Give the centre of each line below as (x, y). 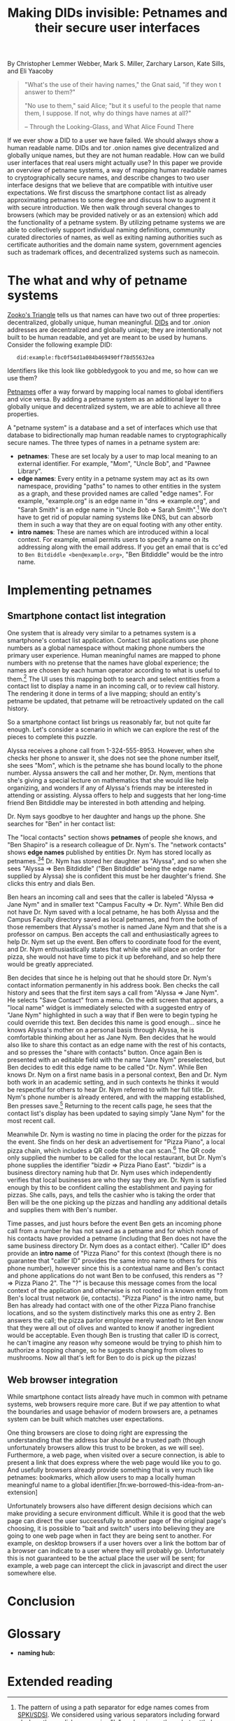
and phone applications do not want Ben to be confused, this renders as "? (115, 1276)
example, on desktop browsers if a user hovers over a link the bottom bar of (116, 1543)
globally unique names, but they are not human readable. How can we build (116, 155)
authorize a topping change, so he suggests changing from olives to (106, 1350)
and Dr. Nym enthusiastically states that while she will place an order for (111, 950)
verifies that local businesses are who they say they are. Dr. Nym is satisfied (117, 1180)
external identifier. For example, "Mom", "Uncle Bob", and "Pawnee (114, 464)
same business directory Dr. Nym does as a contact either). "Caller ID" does (117, 1246)
